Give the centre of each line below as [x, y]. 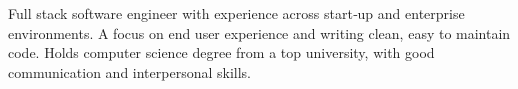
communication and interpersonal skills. [129, 71]
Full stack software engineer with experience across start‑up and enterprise [236, 13]
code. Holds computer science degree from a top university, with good [221, 52]
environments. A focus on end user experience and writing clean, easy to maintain [259, 32]
